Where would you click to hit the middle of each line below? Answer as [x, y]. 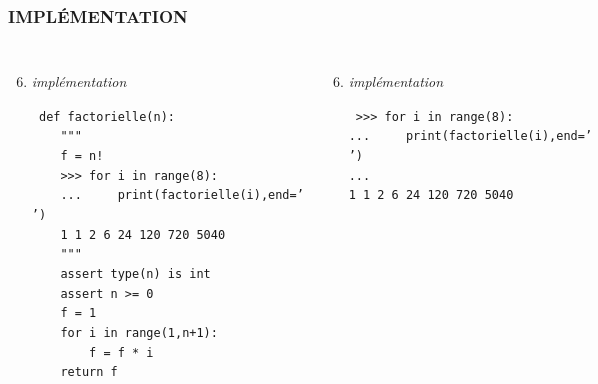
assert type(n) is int [135, 274]
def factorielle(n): [106, 116]
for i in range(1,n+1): [139, 333]
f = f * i [121, 352]
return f [89, 372]
